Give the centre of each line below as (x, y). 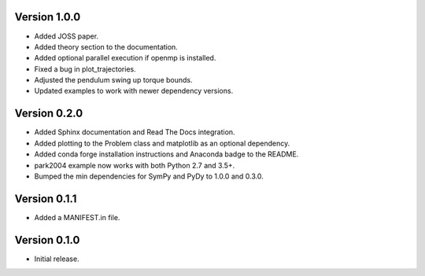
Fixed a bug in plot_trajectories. (85, 69)
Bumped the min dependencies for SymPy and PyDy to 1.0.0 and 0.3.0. (149, 176)
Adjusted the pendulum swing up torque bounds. (113, 80)
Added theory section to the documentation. (106, 46)
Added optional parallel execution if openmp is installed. (125, 58)
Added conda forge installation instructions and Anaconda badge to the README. (166, 154)
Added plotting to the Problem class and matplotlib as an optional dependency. (162, 143)
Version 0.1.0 (47, 240)
